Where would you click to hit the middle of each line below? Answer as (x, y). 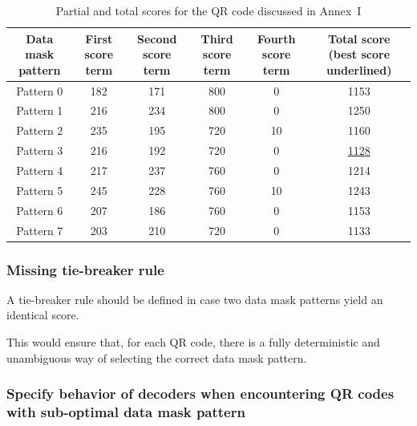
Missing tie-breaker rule (85, 269)
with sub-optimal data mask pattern (126, 412)
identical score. (43, 315)
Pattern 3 (40, 150)
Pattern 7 (40, 230)
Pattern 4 (40, 170)
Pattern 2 (40, 130)
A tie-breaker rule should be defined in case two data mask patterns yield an (195, 299)
